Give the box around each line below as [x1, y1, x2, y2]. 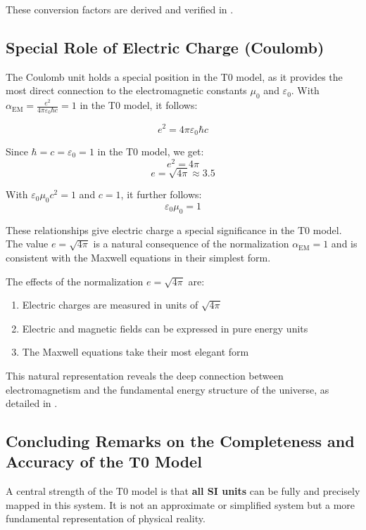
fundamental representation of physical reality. [6, 511, 206, 526]
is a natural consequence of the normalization [93, 236, 289, 251]
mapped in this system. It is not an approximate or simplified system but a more [6, 497, 355, 512]
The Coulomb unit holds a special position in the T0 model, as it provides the [6, 69, 343, 84]
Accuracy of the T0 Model [6, 451, 202, 472]
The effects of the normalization [6, 273, 144, 288]
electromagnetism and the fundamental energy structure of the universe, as [6, 382, 329, 396]
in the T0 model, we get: [97, 143, 204, 158]
